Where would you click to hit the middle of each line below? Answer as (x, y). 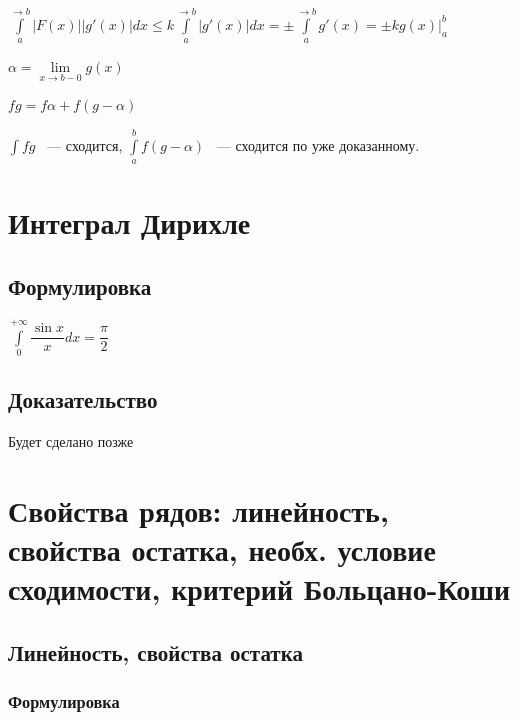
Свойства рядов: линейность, (198, 509)
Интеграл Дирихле (129, 222)
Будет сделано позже (71, 441)
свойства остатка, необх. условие (222, 549)
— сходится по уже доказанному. (318, 144)
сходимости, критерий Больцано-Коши (259, 588)
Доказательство (83, 399)
